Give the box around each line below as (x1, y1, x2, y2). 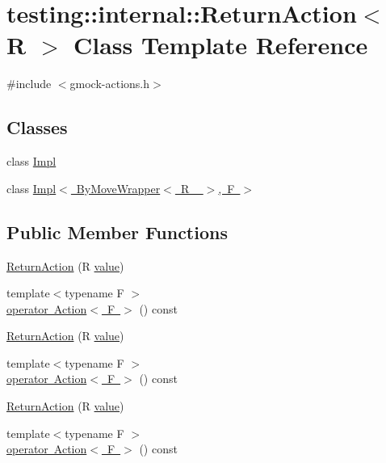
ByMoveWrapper (76, 179, 161, 196)
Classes (6, 115, 68, 140)
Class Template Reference (73, 28, 368, 61)
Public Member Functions (6, 219, 228, 244)
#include (6, 75, 52, 92)
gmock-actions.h (69, 75, 150, 92)
